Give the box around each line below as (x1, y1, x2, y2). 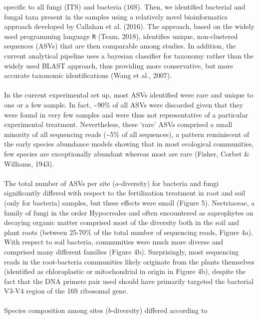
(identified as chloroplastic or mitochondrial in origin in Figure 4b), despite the (4, 266, 246, 276)
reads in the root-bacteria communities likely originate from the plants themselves (4, 256, 255, 266)
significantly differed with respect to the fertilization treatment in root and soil (4, 187, 246, 198)
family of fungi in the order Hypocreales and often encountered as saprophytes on (4, 207, 254, 217)
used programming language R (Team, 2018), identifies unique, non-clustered (4, 30, 238, 41)
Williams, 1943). (4, 158, 54, 168)
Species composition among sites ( (4, 305, 108, 315)
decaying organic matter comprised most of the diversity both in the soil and (4, 217, 240, 227)
